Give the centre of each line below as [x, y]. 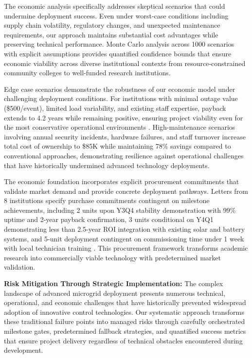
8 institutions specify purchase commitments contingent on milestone [107, 200]
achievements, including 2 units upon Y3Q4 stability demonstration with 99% [120, 210]
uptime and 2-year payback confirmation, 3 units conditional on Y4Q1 [109, 219]
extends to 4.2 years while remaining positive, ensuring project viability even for [124, 117]
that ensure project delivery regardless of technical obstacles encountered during [123, 340]
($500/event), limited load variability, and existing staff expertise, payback [115, 108]
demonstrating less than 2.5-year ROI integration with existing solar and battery [125, 229]
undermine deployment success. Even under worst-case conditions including [116, 15]
